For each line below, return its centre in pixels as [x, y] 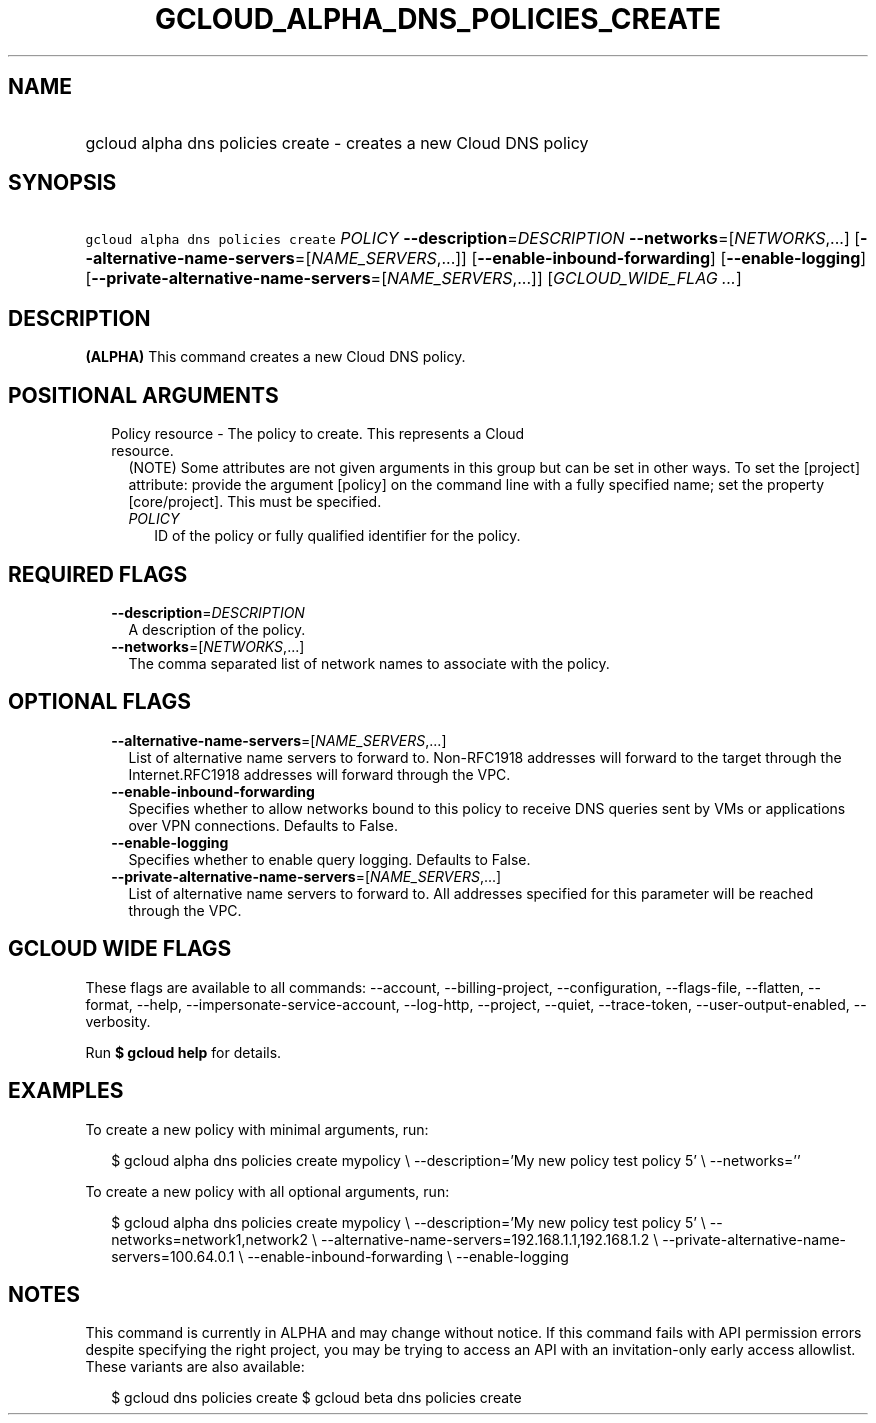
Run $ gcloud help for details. [183, 1052]
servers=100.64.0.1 [173, 1256]
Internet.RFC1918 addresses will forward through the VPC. [319, 774]
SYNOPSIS [62, 183]
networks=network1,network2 [210, 1239]
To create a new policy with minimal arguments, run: [257, 1129]
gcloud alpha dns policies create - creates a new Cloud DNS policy [337, 142]
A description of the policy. [217, 629]
